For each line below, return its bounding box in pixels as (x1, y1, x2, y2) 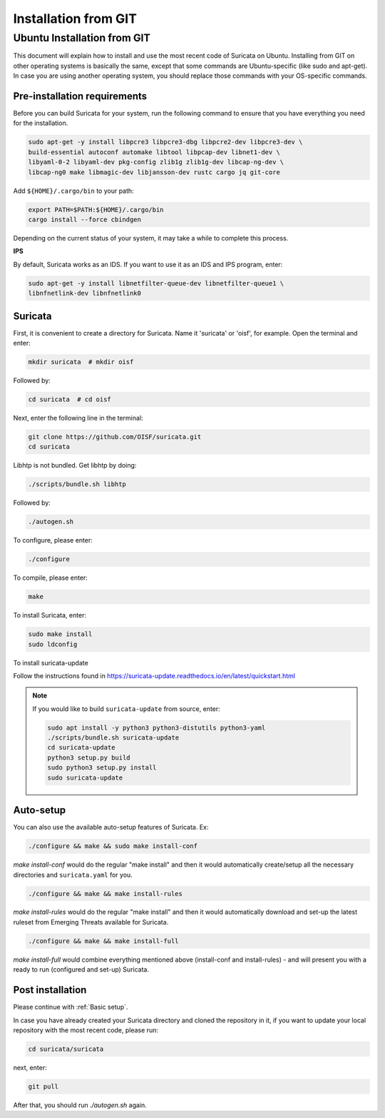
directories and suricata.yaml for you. (13, 870, 133, 879)
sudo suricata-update (47, 773, 123, 782)
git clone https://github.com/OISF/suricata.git (28, 433, 202, 440)
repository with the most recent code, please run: (13, 1025, 158, 1034)
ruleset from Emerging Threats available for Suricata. (13, 917, 169, 926)
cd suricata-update (47, 743, 115, 752)
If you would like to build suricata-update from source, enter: (32, 704, 220, 713)
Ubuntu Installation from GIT (13, 31, 151, 44)
